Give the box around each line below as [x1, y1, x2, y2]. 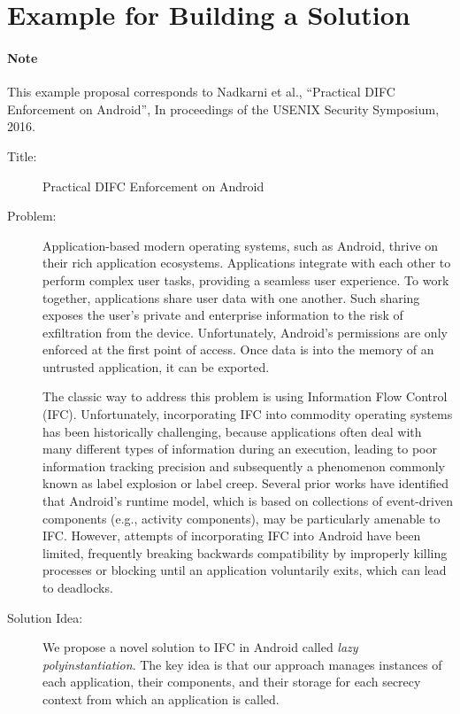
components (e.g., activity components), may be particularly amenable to [42, 508, 441, 527]
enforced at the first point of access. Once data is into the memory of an [42, 340, 434, 359]
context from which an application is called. [42, 689, 280, 708]
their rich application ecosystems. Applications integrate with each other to [42, 253, 451, 272]
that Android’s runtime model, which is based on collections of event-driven [42, 492, 453, 510]
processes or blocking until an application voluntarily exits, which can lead [42, 561, 447, 579]
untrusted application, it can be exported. [42, 357, 270, 376]
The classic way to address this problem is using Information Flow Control [42, 387, 448, 406]
